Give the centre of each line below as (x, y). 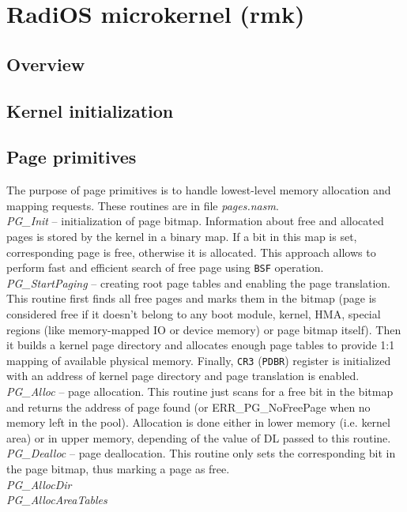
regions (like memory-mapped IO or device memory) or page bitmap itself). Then (204, 329)
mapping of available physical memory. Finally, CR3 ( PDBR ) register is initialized (199, 360)
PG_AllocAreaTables (57, 500)
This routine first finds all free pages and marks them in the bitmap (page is (192, 298)
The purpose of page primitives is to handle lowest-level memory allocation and (199, 190)
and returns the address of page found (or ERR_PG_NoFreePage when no (188, 407)
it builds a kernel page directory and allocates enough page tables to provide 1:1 (201, 345)
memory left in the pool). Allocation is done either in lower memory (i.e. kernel (198, 422)
